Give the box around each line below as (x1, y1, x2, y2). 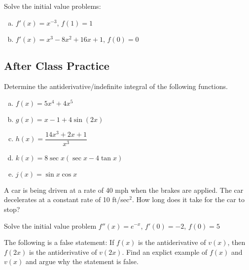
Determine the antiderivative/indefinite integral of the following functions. (4, 81, 228, 91)
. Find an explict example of (122, 246, 208, 257)
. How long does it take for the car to (132, 194, 245, 205)
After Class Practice (4, 58, 109, 73)
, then (227, 237, 246, 247)
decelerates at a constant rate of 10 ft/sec (4, 194, 130, 205)
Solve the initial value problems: (4, 1, 101, 11)
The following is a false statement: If (4, 237, 114, 247)
